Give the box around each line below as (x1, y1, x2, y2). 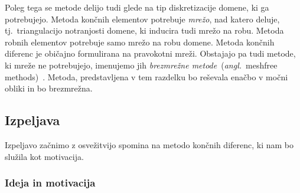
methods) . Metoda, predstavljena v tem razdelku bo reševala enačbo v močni (5, 70, 288, 83)
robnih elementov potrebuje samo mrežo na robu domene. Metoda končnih (5, 35, 275, 48)
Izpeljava (5, 111, 60, 129)
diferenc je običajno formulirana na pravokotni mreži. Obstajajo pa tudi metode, (5, 47, 296, 60)
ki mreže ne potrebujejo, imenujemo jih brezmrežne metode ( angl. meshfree (5, 58, 278, 71)
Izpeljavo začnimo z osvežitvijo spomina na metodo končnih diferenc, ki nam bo (5, 138, 294, 151)
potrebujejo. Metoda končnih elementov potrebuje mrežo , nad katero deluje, (5, 12, 280, 25)
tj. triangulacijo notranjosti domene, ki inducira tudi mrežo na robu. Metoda (5, 24, 284, 37)
